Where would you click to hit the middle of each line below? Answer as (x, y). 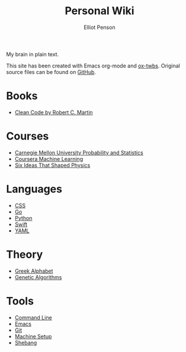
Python (23, 218)
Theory (25, 254)
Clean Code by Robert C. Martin (54, 112)
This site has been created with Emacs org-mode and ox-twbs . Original (93, 66)
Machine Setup (33, 336)
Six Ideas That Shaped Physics (52, 165)
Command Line (33, 317)
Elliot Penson (100, 27)
